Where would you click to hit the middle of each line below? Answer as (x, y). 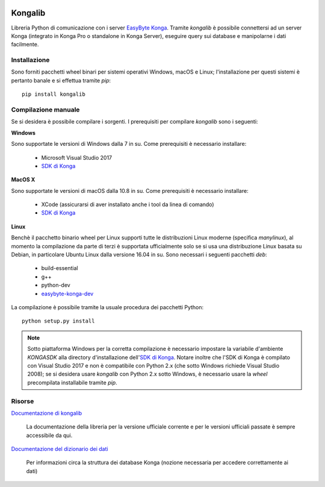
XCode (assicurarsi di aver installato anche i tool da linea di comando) (128, 204)
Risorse (23, 401)
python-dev (56, 285)
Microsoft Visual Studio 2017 (77, 157)
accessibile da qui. (49, 435)
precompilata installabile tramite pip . (72, 382)
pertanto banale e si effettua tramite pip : (61, 80)
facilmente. (25, 45)
